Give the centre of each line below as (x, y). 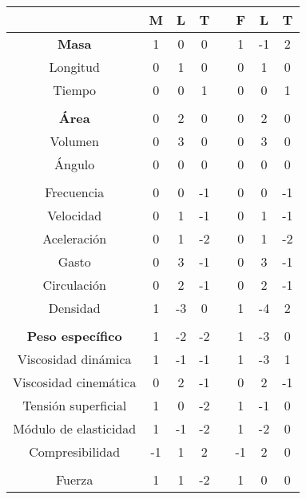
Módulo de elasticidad (75, 428)
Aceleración (75, 238)
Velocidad (75, 215)
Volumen (74, 141)
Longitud (74, 67)
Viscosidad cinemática (75, 382)
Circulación (74, 285)
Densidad (74, 308)
